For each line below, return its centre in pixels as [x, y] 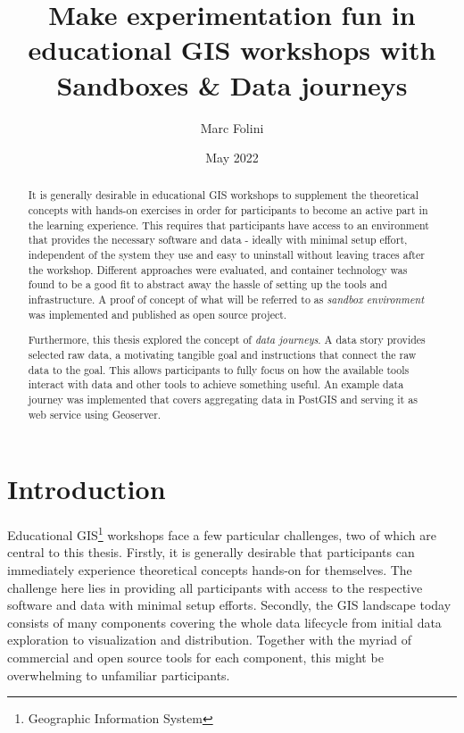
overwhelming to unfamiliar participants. [119, 675]
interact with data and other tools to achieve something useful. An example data [216, 384]
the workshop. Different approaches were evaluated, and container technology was [218, 269]
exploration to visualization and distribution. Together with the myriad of [210, 640]
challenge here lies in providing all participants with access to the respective [215, 587]
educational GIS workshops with [232, 50]
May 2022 [232, 158]
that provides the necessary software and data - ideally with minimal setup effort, [218, 240]
